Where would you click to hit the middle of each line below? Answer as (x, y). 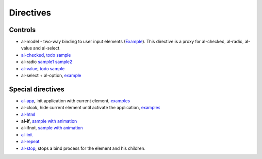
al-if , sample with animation (49, 121)
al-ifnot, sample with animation (52, 128)
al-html (28, 114)
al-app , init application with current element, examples (76, 101)
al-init (27, 135)
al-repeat (30, 142)
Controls (22, 30)
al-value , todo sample (43, 68)
